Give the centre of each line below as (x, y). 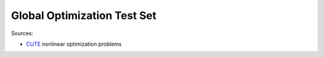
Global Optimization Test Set (84, 15)
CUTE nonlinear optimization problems (74, 44)
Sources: (22, 33)
